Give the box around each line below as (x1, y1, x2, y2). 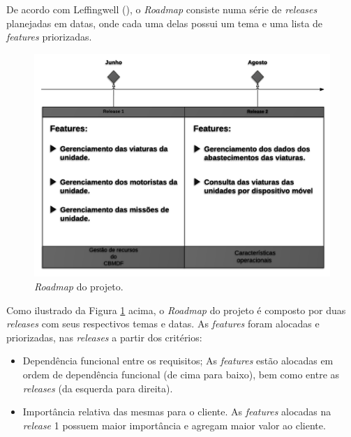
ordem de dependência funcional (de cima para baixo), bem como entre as (22, 367, 340, 381)
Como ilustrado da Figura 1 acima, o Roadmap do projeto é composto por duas (6, 302, 346, 317)
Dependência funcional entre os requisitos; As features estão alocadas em (22, 353, 334, 368)
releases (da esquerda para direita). (22, 380, 173, 395)
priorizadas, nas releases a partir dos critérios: (6, 329, 202, 344)
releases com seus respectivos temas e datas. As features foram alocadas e (6, 316, 320, 331)
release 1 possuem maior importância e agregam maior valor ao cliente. (22, 417, 326, 432)
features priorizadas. (6, 29, 92, 44)
